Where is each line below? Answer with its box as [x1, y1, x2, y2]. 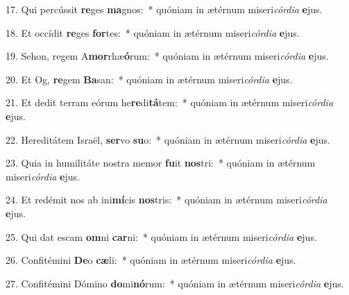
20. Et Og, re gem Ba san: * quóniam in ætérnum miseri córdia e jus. [6, 71, 293, 86]
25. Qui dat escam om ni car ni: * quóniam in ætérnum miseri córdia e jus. [6, 229, 317, 244]
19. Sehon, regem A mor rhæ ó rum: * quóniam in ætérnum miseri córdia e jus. [6, 49, 329, 63]
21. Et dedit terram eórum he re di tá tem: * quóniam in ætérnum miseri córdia [6, 95, 334, 110]
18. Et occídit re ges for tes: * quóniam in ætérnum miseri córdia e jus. [6, 25, 300, 40]
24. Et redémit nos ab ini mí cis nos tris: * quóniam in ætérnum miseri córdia [6, 192, 327, 207]
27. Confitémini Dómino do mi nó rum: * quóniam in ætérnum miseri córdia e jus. [6, 276, 344, 290]
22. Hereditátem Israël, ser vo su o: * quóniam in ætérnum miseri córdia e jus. [6, 132, 330, 146]
